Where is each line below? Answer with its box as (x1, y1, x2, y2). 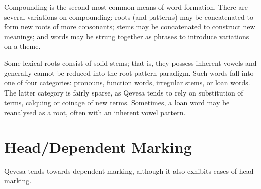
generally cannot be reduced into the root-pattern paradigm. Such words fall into (4, 67, 254, 78)
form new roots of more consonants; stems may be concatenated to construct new (4, 21, 255, 32)
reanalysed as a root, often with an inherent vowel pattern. (4, 107, 186, 117)
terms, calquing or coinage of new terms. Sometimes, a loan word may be (4, 97, 230, 108)
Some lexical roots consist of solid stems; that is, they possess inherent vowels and (4, 57, 257, 68)
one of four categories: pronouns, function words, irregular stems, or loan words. (4, 77, 250, 88)
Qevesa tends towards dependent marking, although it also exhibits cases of (4, 165, 237, 176)
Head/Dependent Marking (4, 136, 192, 157)
